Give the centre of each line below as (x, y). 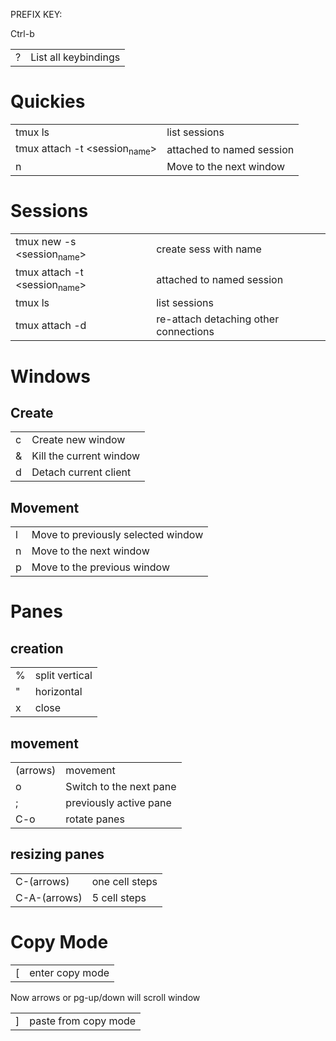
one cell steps (124, 881)
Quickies (48, 101)
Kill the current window (86, 456)
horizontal (58, 692)
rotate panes (95, 819)
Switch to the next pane (121, 787)
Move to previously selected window (117, 535)
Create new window (78, 440)
